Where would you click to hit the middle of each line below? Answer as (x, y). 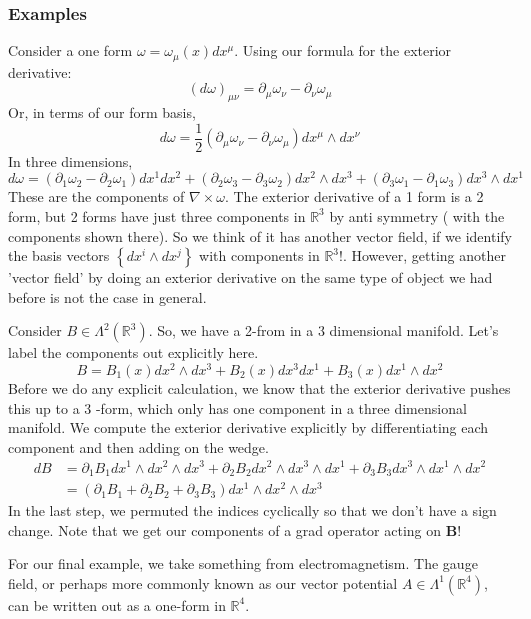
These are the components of (96, 196)
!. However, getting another (422, 255)
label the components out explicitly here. (133, 352)
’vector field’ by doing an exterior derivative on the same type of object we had (250, 277)
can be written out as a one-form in (117, 604)
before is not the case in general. (107, 296)
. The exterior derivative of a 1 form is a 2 (354, 196)
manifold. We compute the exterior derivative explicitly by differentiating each (248, 427)
